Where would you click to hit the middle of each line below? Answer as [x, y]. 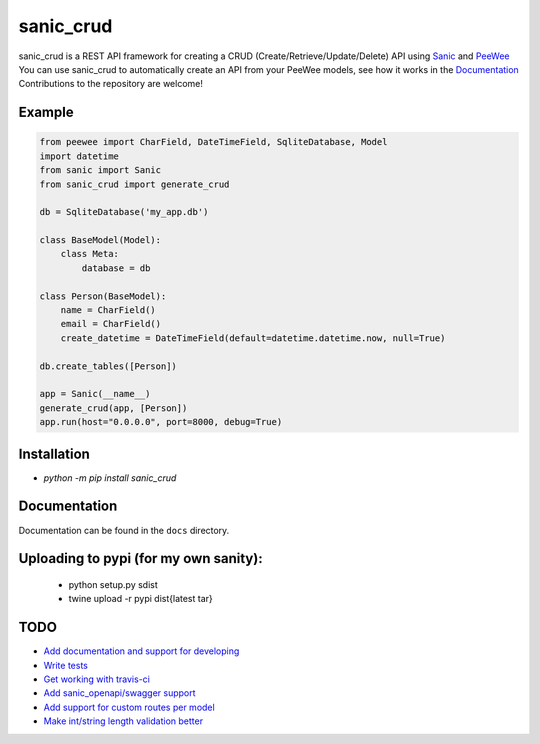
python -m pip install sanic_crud [110, 477]
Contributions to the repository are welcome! [111, 84]
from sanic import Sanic [100, 170]
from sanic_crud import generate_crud [134, 184]
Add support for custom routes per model [129, 707]
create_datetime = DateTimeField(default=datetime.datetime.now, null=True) [253, 338]
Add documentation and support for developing [141, 651]
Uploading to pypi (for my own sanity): [141, 558]
